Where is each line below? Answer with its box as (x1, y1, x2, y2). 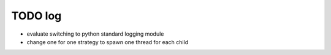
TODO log (11, 9, 62, 22)
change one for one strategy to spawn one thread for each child (26, 38, 189, 45)
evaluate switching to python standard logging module (26, 30, 164, 37)
